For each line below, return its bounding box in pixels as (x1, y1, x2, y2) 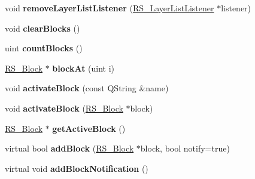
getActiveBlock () (52, 122, 126, 134)
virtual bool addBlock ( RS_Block (5, 142, 134, 155)
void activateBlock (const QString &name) (5, 82, 169, 94)
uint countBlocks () (5, 42, 83, 54)
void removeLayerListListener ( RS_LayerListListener (5, 2, 214, 14)
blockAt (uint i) (52, 61, 115, 74)
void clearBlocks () (5, 21, 80, 34)
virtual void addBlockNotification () (5, 162, 148, 174)
